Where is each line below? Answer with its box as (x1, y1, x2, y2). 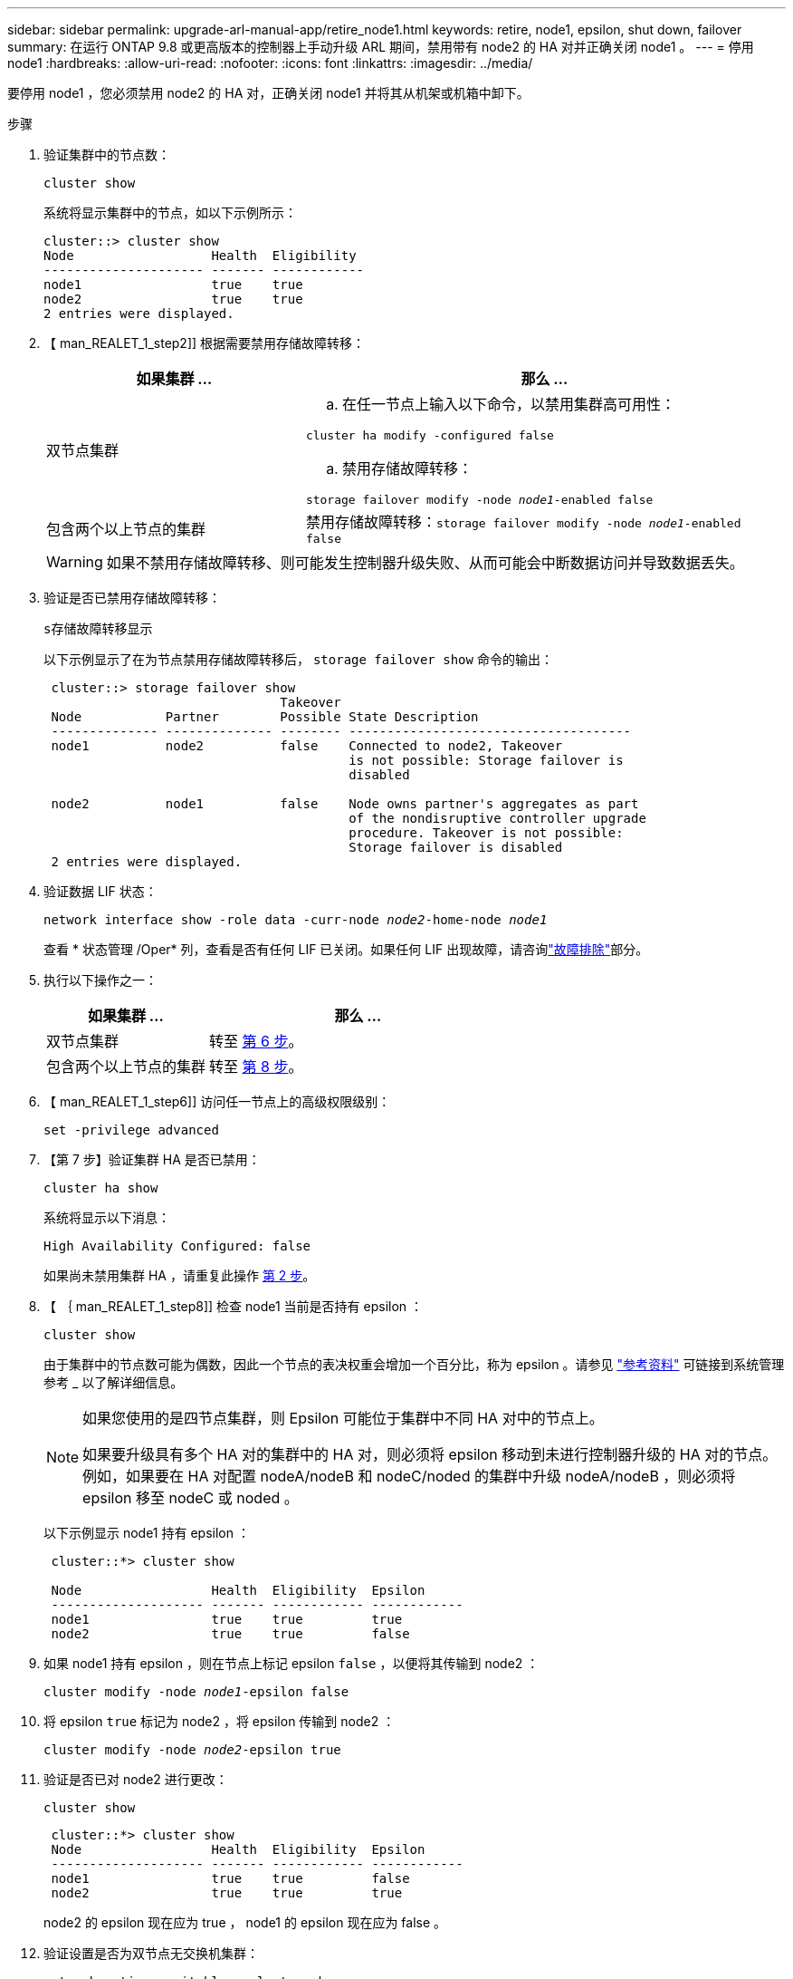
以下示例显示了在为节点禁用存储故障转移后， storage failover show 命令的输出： (43, 652, 553, 667)
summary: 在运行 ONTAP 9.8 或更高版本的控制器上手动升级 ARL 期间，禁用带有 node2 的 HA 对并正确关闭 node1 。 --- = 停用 (7, 39, 754, 54)
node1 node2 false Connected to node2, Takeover (51, 739, 563, 753)
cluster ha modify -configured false (305, 429, 554, 442)
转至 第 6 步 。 (209, 1032, 303, 1050)
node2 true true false (51, 1627, 410, 1641)
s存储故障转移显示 (43, 622, 153, 636)
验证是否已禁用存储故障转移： (43, 590, 221, 605)
